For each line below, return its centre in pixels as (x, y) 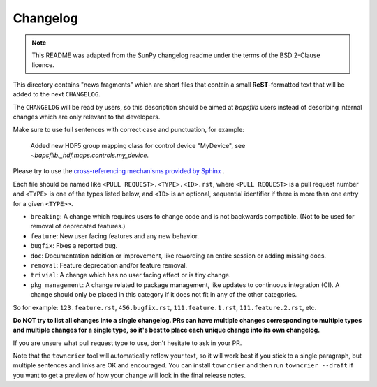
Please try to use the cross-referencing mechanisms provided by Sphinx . (119, 171)
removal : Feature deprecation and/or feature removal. (109, 265)
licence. (43, 65)
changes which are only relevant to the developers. (87, 117)
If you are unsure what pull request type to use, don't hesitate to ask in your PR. (127, 343)
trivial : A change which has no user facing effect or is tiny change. (131, 275)
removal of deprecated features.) (78, 226)
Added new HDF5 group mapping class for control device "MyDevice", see (138, 145)
